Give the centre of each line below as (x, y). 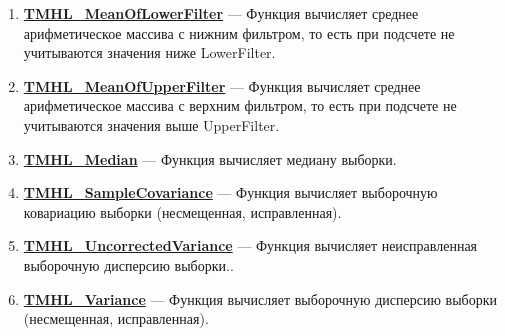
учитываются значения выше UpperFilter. (151, 124)
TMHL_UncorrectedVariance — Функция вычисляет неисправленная (250, 245)
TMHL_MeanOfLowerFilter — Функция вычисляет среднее (221, 13)
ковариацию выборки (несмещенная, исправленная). (182, 211)
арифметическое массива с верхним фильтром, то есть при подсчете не (240, 105)
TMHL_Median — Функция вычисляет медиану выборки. (210, 158)
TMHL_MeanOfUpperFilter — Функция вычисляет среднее (222, 85)
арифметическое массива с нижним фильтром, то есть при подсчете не (239, 32)
